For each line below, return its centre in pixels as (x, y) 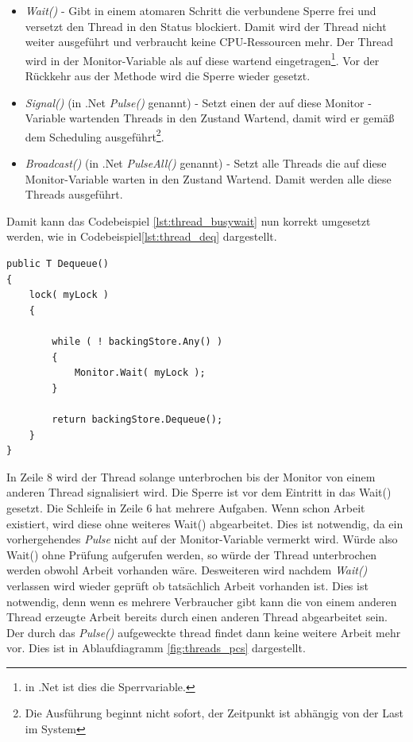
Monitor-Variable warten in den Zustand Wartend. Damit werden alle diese (208, 178)
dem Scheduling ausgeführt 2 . (95, 135)
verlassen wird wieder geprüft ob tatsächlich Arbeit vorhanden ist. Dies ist (187, 585)
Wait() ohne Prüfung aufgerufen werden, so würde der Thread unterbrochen (192, 554)
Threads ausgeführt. (74, 194)
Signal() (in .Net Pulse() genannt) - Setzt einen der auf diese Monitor (195, 102)
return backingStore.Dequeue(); (137, 419)
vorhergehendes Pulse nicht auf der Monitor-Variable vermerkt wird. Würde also (202, 539)
